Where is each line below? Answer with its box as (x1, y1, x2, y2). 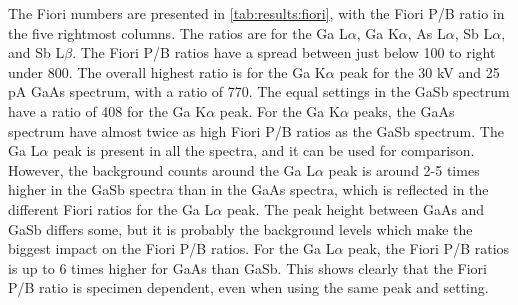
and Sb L (8, 42, 65, 63)
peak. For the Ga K (219, 100, 340, 121)
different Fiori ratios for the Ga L (8, 198, 214, 219)
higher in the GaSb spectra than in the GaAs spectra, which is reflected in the (8, 179, 489, 200)
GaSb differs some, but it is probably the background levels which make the (8, 218, 473, 239)
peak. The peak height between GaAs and (226, 198, 485, 219)
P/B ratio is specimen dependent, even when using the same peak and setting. (8, 277, 489, 298)
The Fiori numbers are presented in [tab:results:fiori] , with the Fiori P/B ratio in (8, 3, 505, 23)
